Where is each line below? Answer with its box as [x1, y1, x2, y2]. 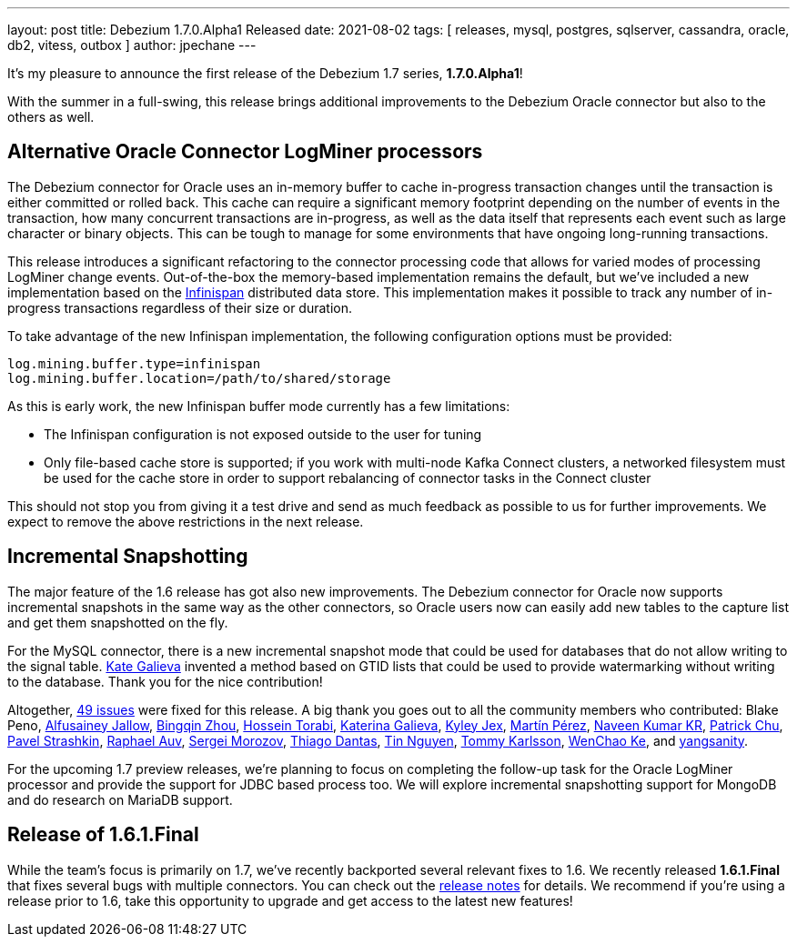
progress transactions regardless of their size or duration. [7, 299, 353, 316]
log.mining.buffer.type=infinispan [7, 356, 261, 371]
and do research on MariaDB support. [7, 791, 233, 808]
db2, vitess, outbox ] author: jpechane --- [7, 37, 257, 53]
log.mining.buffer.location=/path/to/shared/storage [7, 370, 391, 386]
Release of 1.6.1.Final [7, 823, 199, 847]
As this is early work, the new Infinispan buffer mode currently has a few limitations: [7, 397, 510, 414]
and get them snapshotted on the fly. [7, 614, 228, 630]
